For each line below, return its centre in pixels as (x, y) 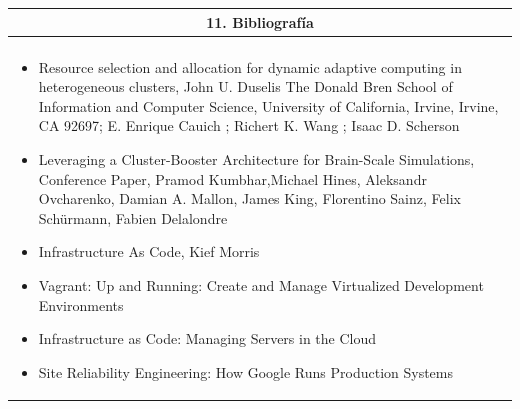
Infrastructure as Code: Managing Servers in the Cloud (207, 338)
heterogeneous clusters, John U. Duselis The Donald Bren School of (245, 86)
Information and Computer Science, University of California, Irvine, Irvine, (268, 105)
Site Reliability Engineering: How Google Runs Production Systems (246, 371)
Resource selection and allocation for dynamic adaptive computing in (250, 66)
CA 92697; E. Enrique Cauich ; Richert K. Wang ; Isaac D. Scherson (249, 125)
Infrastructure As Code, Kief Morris (149, 251)
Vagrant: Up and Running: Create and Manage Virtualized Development (261, 284)
